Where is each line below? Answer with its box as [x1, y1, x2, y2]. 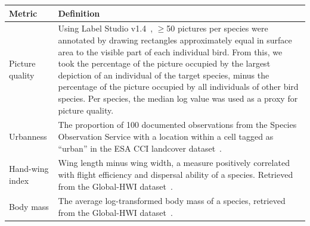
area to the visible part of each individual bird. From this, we [58, 45, 283, 58]
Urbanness [9, 130, 47, 142]
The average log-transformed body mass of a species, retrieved [58, 194, 286, 207]
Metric [9, 7, 38, 19]
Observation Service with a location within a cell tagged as [58, 130, 274, 142]
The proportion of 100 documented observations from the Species [58, 118, 297, 131]
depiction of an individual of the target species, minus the [58, 68, 269, 81]
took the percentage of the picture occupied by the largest [58, 57, 271, 70]
